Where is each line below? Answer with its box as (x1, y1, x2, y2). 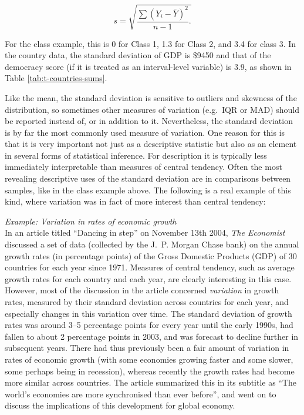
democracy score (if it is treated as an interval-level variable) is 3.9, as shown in (5, 60, 292, 72)
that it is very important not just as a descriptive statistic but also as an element (5, 138, 297, 150)
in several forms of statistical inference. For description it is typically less (5, 149, 267, 161)
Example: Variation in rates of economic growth (5, 215, 177, 227)
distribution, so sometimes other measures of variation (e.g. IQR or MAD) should (5, 103, 300, 115)
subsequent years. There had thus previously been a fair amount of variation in (5, 342, 289, 354)
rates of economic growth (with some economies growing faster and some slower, (5, 353, 293, 365)
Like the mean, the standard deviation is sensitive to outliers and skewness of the (5, 91, 297, 103)
